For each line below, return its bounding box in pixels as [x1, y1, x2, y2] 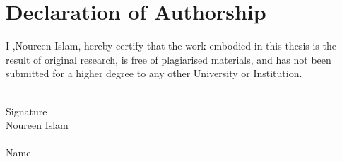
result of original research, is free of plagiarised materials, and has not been [6, 52, 331, 66]
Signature [6, 103, 47, 118]
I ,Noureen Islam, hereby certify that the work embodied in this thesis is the [6, 38, 336, 53]
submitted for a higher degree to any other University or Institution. [6, 66, 302, 81]
